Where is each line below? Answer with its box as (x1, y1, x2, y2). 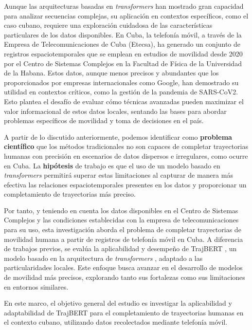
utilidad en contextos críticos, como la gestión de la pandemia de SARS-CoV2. (4, 87, 238, 97)
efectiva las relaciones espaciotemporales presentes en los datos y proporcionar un (4, 179, 247, 189)
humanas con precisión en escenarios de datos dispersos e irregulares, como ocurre (4, 150, 248, 161)
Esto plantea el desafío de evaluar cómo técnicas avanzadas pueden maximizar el (4, 96, 244, 106)
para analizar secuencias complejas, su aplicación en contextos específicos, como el (4, 10, 249, 20)
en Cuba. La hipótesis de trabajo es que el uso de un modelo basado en (4, 160, 220, 170)
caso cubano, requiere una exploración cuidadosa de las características (4, 20, 213, 30)
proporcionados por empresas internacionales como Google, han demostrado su (4, 77, 239, 87)
